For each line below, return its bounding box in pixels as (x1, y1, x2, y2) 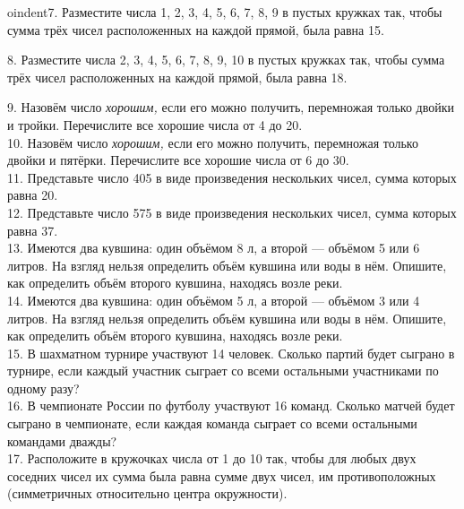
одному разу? (7, 378, 80, 397)
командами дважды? (7, 431, 117, 450)
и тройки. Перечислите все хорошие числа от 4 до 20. (7, 115, 303, 134)
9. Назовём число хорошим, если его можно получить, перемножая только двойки (7, 98, 455, 116)
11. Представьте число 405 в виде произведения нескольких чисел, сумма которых (7, 168, 457, 186)
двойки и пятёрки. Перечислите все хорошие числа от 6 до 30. (7, 151, 349, 169)
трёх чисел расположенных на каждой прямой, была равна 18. (7, 67, 348, 86)
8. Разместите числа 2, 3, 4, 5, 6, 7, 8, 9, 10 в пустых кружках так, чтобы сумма (7, 50, 445, 69)
